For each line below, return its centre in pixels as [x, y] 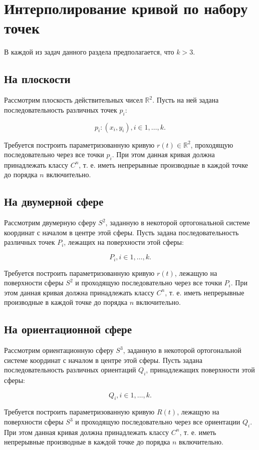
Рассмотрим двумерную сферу [50, 222]
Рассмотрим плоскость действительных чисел [73, 100]
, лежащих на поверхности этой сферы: [124, 242]
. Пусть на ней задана [186, 100]
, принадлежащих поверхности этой [200, 370]
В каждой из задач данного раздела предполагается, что [89, 52]
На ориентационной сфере [68, 329]
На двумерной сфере [54, 201]
